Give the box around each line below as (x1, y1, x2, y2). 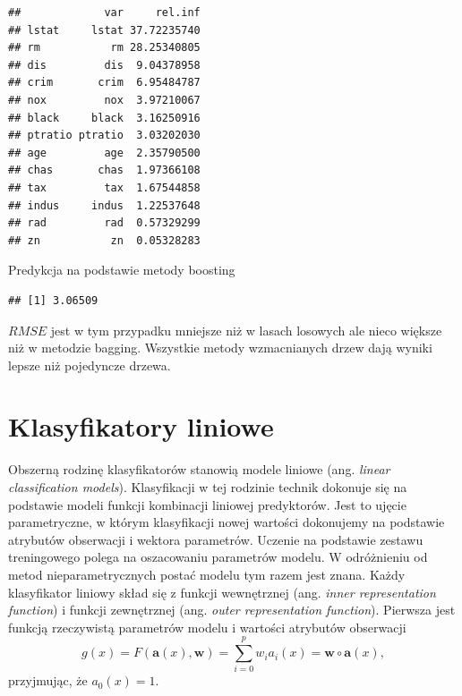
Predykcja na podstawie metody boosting (8, 260, 235, 279)
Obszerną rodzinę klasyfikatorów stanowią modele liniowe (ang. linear (8, 460, 390, 479)
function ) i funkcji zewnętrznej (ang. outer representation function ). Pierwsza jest (8, 600, 456, 619)
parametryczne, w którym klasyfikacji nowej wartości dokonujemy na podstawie (8, 513, 445, 531)
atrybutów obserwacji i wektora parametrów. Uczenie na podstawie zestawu (8, 530, 423, 548)
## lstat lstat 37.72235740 (8, 23, 201, 37)
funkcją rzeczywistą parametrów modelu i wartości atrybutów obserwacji (8, 617, 406, 636)
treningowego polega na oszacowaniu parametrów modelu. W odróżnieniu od (8, 547, 428, 566)
